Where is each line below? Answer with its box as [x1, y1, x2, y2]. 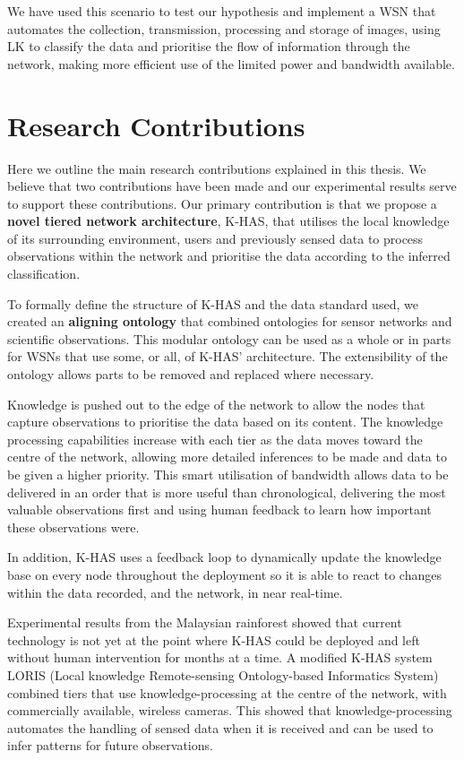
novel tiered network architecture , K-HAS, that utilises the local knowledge [7, 212, 450, 230]
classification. [7, 264, 81, 283]
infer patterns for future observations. [7, 736, 213, 755]
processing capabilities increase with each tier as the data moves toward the [7, 429, 423, 448]
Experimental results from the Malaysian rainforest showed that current [7, 613, 402, 632]
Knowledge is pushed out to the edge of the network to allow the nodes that [7, 394, 425, 413]
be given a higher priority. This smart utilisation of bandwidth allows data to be [7, 465, 449, 483]
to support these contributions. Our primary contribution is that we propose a [7, 194, 437, 212]
